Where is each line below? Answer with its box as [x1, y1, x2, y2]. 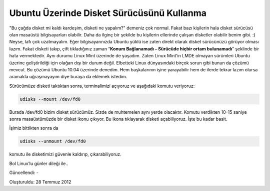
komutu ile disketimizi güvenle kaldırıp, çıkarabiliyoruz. [9, 151, 122, 157]
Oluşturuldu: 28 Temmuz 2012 [9, 179, 71, 185]
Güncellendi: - [9, 170, 38, 176]
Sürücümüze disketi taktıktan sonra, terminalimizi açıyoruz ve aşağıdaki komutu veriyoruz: [9, 83, 195, 89]
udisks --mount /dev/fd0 [19, 96, 81, 102]
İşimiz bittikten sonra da [9, 125, 58, 131]
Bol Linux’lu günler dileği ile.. [9, 160, 68, 167]
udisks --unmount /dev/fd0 [19, 139, 86, 144]
